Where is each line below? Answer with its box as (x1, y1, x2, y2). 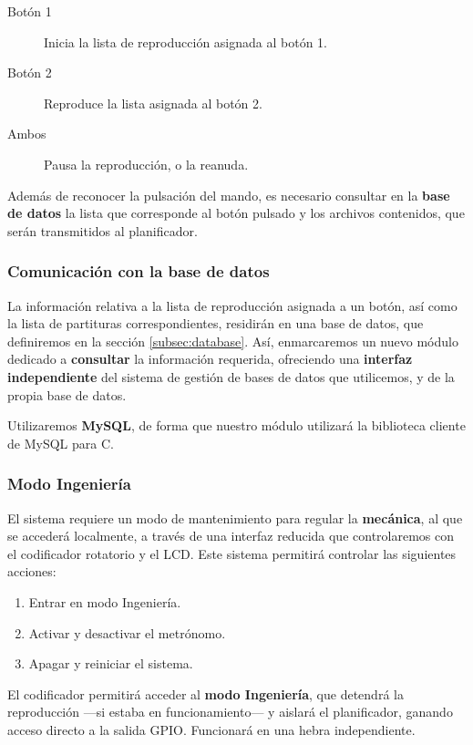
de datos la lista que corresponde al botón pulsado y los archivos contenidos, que (7, 203, 465, 222)
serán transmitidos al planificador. (7, 221, 198, 240)
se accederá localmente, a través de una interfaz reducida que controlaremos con (7, 526, 455, 545)
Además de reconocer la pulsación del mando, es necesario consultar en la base (7, 185, 450, 204)
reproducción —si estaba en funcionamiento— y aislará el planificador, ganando (7, 702, 453, 721)
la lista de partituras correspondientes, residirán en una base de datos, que (7, 314, 424, 333)
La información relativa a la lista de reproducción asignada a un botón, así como (7, 295, 458, 315)
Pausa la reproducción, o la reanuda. (44, 154, 249, 173)
